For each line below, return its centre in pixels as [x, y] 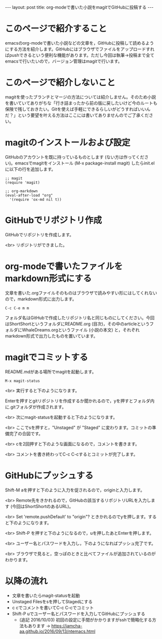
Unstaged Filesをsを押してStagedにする [52, 601]
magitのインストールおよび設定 [68, 143]
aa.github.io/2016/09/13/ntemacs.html [57, 631]
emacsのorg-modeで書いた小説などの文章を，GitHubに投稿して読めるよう [80, 43]
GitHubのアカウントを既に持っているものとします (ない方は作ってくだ [75, 157]
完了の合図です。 [26, 433]
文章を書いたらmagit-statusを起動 [46, 595]
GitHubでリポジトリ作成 [53, 220]
